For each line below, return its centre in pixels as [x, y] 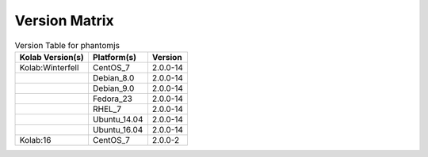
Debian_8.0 [113, 77]
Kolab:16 [35, 140]
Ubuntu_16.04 [118, 129]
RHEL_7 [107, 109]
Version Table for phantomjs [67, 45]
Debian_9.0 [113, 88]
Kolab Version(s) [52, 57]
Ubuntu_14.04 [118, 119]
